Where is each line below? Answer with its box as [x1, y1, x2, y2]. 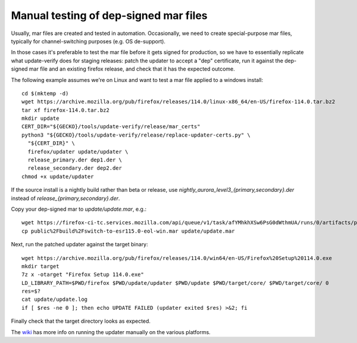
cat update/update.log [21, 296, 88, 303]
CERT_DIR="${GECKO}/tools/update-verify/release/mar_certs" [21, 123, 201, 130]
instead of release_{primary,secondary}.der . [11, 195, 120, 202]
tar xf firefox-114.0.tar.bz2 [21, 107, 110, 113]
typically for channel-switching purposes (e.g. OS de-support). [11, 37, 166, 45]
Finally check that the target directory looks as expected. [11, 317, 151, 325]
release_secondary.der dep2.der [27, 165, 122, 171]
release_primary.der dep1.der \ [27, 157, 122, 163]
